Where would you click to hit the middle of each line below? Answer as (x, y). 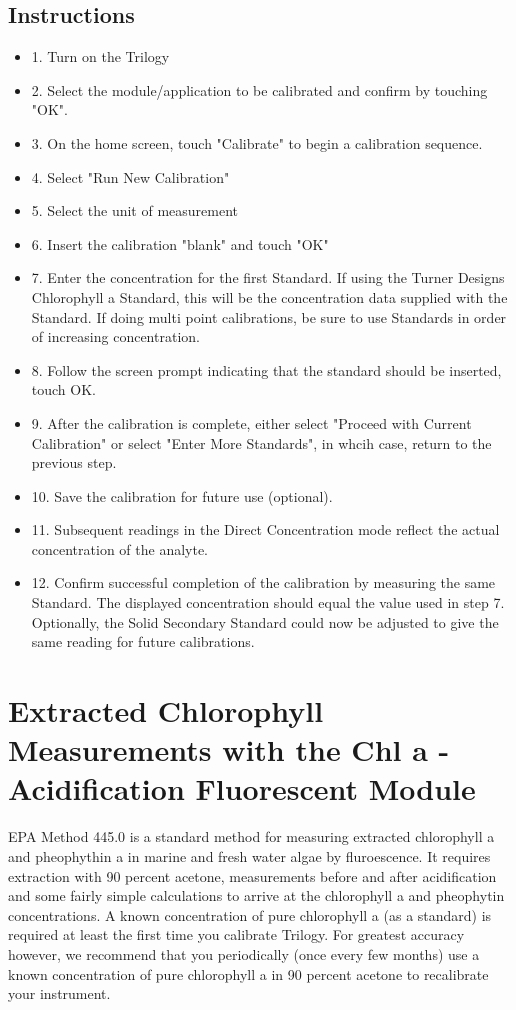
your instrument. (59, 993)
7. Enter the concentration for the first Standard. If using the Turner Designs (268, 277)
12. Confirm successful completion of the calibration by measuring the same (263, 582)
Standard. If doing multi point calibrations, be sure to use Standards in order (269, 316)
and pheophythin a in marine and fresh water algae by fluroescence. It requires (249, 855)
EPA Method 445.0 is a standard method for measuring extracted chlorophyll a (251, 836)
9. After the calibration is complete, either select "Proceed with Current (251, 422)
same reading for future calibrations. (143, 641)
